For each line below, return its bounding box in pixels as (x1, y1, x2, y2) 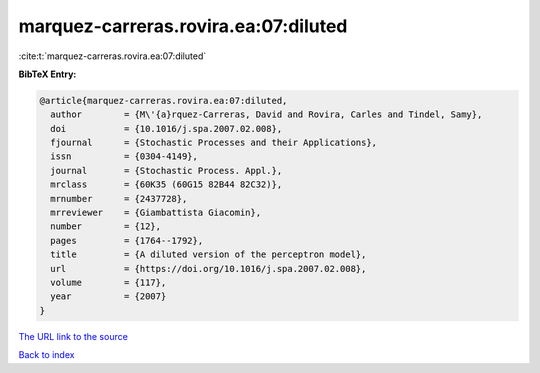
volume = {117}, (50, 277, 167, 288)
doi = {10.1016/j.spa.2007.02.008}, (50, 123, 283, 134)
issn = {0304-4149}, (50, 151, 199, 162)
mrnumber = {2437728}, (50, 193, 188, 204)
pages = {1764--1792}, (50, 235, 204, 246)
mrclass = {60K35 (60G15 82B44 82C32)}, (50, 179, 283, 190)
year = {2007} (50, 291, 167, 302)
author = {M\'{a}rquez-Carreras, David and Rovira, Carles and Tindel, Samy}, (50, 109, 483, 120)
